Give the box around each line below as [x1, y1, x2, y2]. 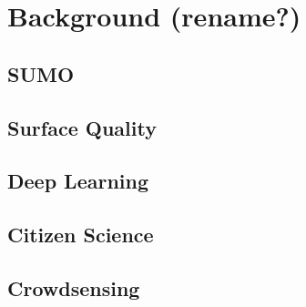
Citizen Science [7, 220, 154, 249]
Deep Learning [7, 167, 149, 195]
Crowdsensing [7, 273, 140, 302]
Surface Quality [7, 113, 157, 141]
